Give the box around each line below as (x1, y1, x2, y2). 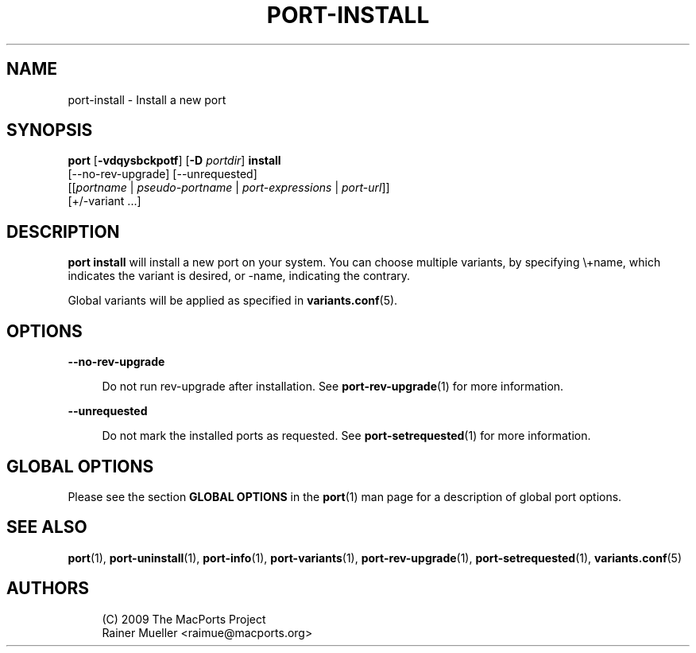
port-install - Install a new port (68, 92, 226, 107)
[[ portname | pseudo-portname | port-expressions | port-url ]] (68, 181, 390, 195)
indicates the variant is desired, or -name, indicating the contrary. (68, 269, 411, 283)
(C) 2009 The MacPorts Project (102, 612, 266, 626)
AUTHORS (6, 578, 90, 599)
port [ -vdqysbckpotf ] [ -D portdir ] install (68, 154, 281, 168)
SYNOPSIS (6, 120, 93, 141)
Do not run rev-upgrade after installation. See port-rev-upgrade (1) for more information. (102, 379, 564, 394)
